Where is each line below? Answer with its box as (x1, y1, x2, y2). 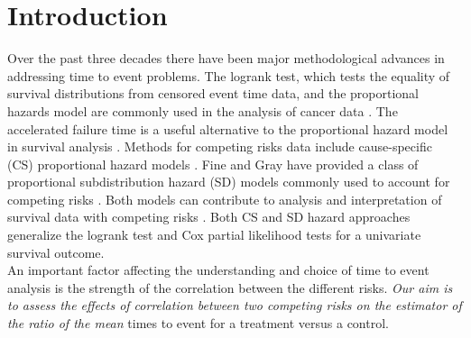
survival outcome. (7, 242, 105, 261)
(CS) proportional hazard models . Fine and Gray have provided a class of (7, 154, 419, 173)
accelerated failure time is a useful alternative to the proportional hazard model (7, 119, 448, 138)
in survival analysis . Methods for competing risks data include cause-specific (7, 137, 432, 156)
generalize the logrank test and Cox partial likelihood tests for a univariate (7, 225, 421, 244)
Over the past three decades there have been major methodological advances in (7, 49, 445, 68)
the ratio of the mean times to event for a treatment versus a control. (7, 314, 389, 333)
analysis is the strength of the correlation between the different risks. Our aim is (7, 278, 453, 297)
